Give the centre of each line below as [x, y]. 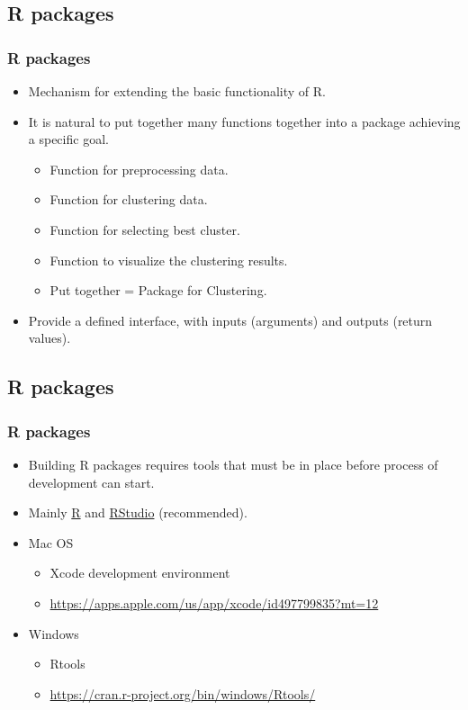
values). [49, 338]
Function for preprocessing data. [139, 169]
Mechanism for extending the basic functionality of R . [177, 91]
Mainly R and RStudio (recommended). [138, 512]
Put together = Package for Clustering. [158, 290]
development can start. [91, 482]
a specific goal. [68, 139]
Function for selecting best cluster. [145, 229]
